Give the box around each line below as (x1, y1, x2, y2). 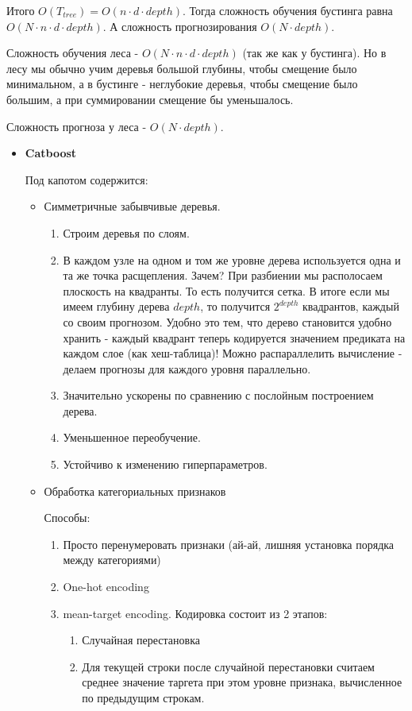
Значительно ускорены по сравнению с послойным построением (63, 387, 374, 404)
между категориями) (63, 551, 161, 568)
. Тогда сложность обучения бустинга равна (182, 2, 393, 18)
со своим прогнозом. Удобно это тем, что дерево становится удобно (63, 313, 392, 330)
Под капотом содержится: (25, 171, 148, 187)
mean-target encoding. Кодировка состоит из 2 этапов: (63, 605, 328, 621)
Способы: (44, 509, 90, 526)
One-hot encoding (63, 578, 149, 595)
